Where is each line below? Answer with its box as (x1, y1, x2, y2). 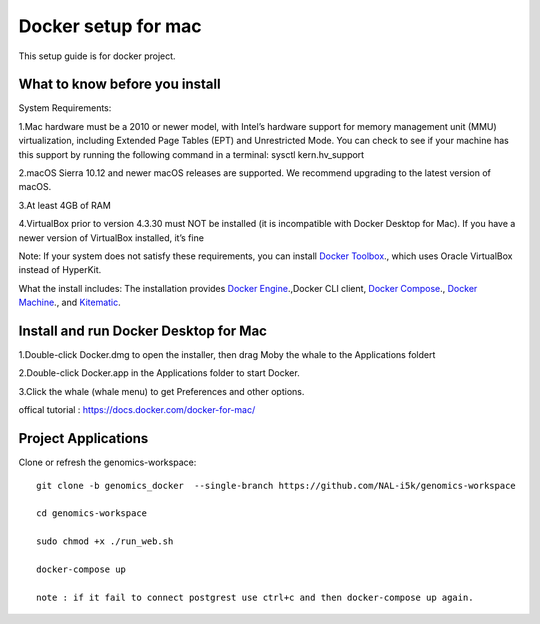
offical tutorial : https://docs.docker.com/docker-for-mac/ (18, 404, 256, 416)
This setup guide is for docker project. (18, 50, 176, 62)
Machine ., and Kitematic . (18, 296, 122, 309)
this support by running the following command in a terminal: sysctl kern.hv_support (18, 148, 365, 160)
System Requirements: (18, 102, 112, 114)
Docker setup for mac (18, 15, 202, 37)
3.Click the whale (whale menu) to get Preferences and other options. (18, 385, 305, 397)
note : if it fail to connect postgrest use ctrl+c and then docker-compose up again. (36, 591, 474, 603)
